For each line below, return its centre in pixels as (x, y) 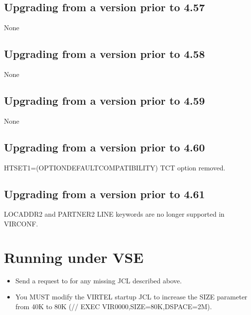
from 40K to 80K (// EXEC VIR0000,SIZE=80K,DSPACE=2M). (114, 306)
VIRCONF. (21, 223)
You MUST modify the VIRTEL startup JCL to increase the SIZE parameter (131, 297)
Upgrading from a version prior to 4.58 (105, 54)
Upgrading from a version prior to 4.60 (105, 147)
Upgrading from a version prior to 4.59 (105, 100)
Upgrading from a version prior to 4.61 (105, 194)
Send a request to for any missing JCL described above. (98, 280)
